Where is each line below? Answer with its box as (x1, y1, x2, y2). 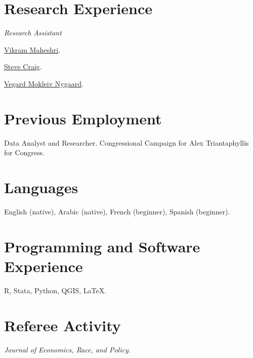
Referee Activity (4, 315, 121, 335)
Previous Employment (4, 108, 162, 128)
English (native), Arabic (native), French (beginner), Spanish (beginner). (4, 206, 230, 216)
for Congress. (4, 147, 45, 158)
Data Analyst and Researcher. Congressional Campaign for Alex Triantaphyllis (4, 137, 249, 148)
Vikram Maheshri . (4, 44, 61, 55)
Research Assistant (4, 27, 62, 38)
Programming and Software (4, 236, 200, 256)
